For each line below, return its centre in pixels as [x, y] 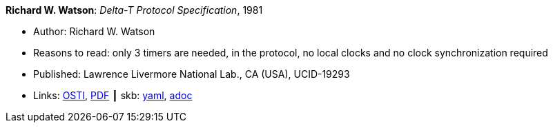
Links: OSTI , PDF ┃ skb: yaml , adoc [113, 95]
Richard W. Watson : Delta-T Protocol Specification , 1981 [134, 10]
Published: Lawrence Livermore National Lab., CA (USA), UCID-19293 [192, 74]
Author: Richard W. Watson [94, 31]
